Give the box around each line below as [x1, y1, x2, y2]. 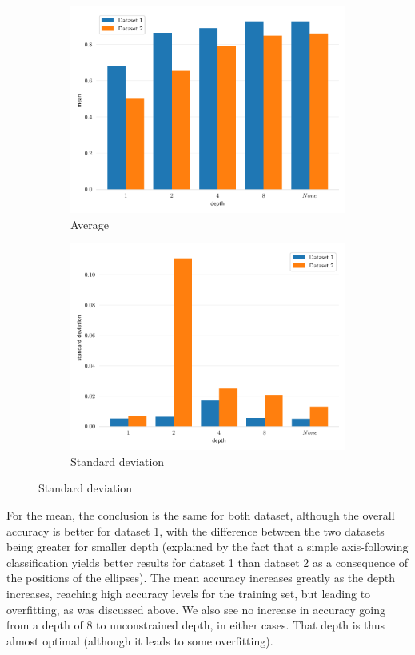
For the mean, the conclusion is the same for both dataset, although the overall [6, 506, 395, 523]
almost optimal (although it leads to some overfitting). [6, 632, 273, 649]
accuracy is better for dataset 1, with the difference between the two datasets [6, 522, 385, 539]
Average [70, 215, 109, 232]
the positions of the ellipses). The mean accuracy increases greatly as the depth [6, 569, 395, 586]
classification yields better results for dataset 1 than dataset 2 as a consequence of [6, 553, 409, 570]
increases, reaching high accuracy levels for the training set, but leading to [6, 585, 371, 601]
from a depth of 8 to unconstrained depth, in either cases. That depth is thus [6, 617, 385, 633]
